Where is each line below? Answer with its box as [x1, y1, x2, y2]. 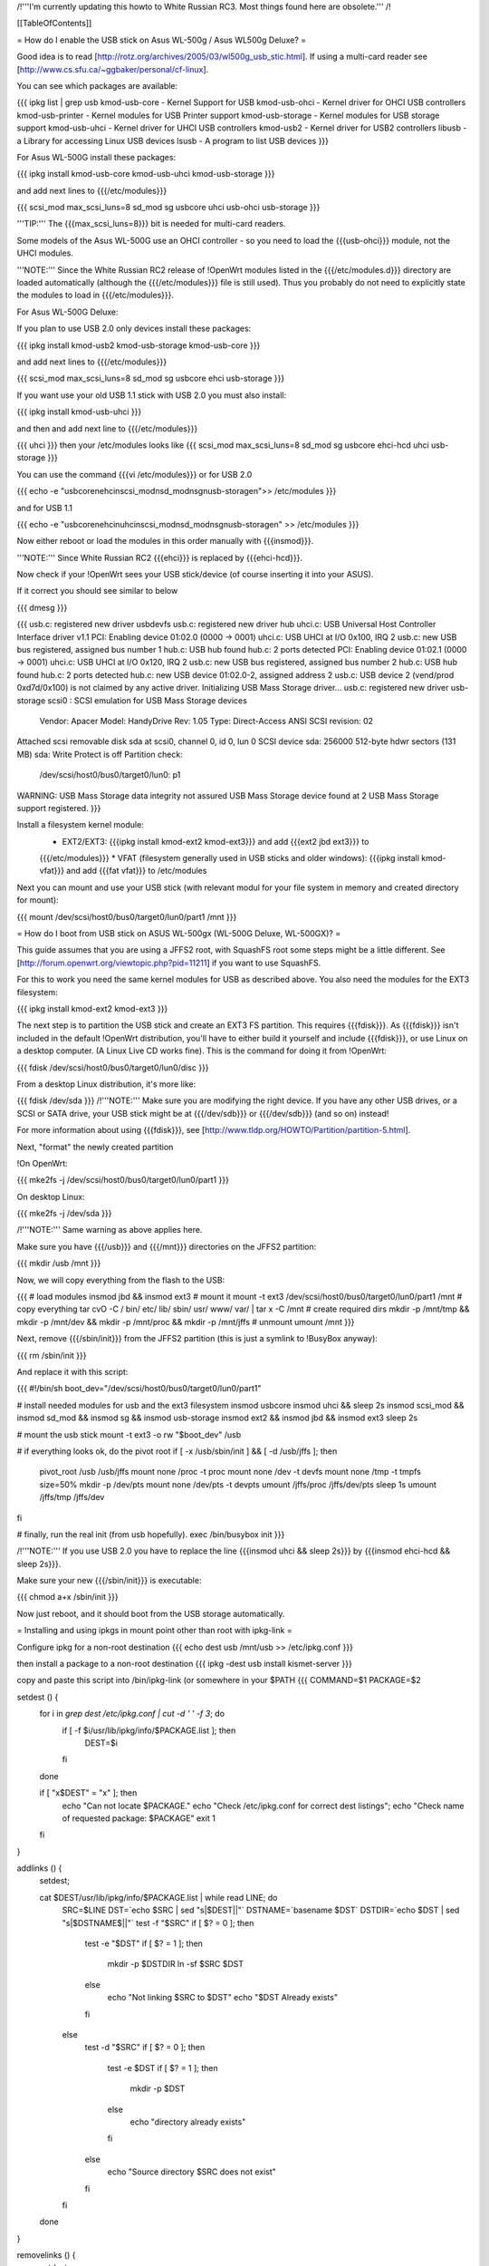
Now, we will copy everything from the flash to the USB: [16, 1274, 225, 1285]
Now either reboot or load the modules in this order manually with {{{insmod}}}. [16, 536, 314, 547]
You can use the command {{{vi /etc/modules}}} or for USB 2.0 [16, 469, 253, 479]
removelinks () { [16, 2250, 76, 2261]
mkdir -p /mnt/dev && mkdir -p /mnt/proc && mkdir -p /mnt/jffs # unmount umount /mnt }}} [16, 1316, 355, 1327]
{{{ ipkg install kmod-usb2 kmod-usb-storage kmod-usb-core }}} [16, 340, 261, 351]
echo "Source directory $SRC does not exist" [107, 2166, 276, 2177]
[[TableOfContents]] [16, 18, 92, 29]
